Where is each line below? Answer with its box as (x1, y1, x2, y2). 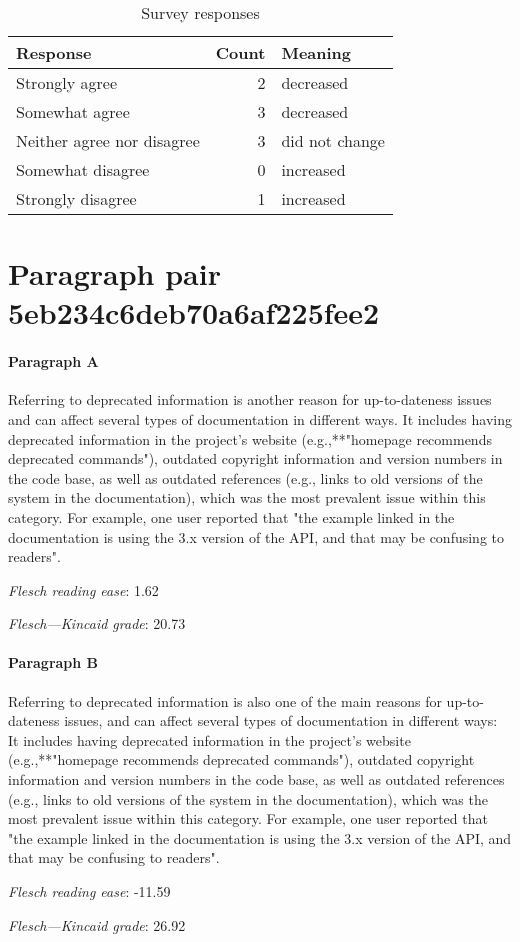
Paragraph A (8, 351, 99, 372)
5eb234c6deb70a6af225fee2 (8, 292, 380, 333)
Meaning (281, 41, 352, 64)
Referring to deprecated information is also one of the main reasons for (8, 690, 442, 711)
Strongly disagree (16, 187, 137, 210)
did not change (281, 129, 385, 152)
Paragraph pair (8, 253, 221, 294)
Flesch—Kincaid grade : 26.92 (8, 914, 186, 935)
